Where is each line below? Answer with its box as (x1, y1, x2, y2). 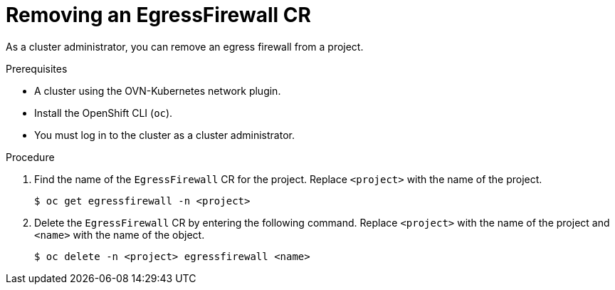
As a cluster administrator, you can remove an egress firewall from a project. (6, 40, 364, 53)
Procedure (6, 150, 55, 163)
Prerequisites (6, 62, 68, 75)
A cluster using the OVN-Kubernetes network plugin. (34, 84, 281, 97)
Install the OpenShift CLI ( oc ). (34, 106, 173, 119)
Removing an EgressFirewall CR (6, 3, 311, 27)
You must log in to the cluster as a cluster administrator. (34, 128, 295, 141)
